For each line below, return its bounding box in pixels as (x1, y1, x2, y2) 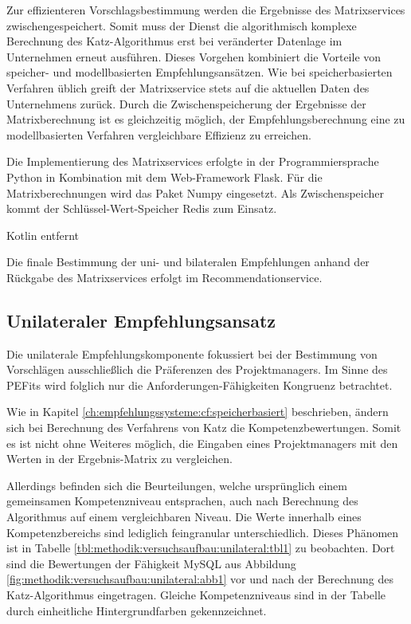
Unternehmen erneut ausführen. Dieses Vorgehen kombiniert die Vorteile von (6, 48, 382, 65)
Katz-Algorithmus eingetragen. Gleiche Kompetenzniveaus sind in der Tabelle (6, 587, 386, 603)
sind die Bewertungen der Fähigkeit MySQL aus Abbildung (6, 555, 296, 571)
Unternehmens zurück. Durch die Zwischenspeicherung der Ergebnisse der (6, 95, 366, 112)
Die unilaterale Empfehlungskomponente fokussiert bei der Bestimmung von (6, 345, 378, 362)
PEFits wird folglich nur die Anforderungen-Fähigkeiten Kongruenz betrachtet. (6, 376, 393, 393)
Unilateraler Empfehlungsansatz (6, 308, 276, 332)
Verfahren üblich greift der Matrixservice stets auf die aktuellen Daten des (6, 79, 370, 96)
